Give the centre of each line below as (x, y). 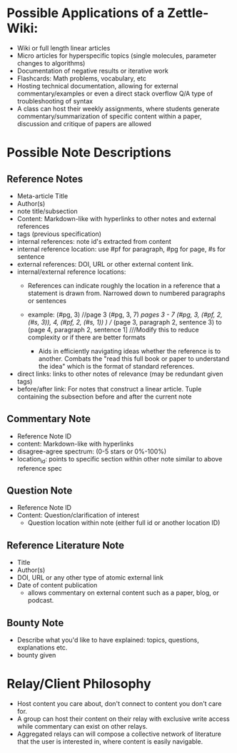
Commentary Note (49, 419)
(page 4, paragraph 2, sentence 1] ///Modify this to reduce (113, 329)
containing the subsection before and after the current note (104, 396)
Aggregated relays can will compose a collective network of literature (119, 734)
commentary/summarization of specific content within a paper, (109, 116)
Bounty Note (35, 623)
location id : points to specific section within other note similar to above (120, 460)
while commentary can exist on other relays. (82, 726)
